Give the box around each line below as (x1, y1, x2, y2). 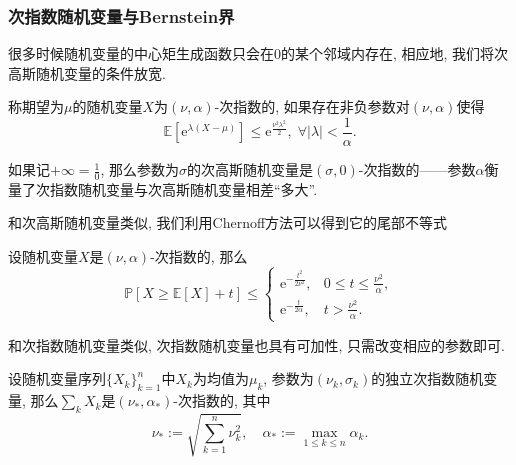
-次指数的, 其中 (173, 390, 271, 411)
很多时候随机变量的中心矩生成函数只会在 (8, 43, 274, 64)
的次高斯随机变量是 (187, 159, 314, 180)
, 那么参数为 (100, 159, 180, 180)
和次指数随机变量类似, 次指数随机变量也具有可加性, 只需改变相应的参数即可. (8, 334, 505, 355)
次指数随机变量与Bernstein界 (8, 3, 235, 28)
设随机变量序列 (8, 368, 106, 389)
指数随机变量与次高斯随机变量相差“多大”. (49, 178, 318, 199)
